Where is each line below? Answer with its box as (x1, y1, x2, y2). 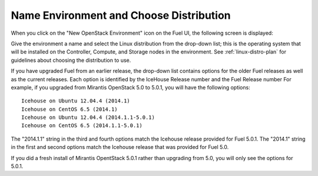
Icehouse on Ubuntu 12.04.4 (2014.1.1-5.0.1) (21, 114, 155, 121)
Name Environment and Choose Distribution (11, 9, 231, 22)
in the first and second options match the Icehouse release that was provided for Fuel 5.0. (11, 144, 229, 151)
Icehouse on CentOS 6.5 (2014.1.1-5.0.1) (21, 122, 143, 129)
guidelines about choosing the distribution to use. (11, 57, 131, 64)
